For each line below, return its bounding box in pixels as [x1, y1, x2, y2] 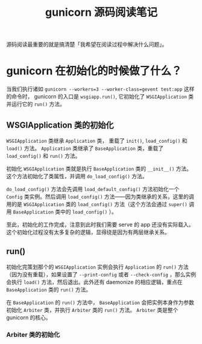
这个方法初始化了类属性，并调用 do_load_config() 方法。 [6, 172, 148, 180]
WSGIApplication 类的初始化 [6, 120, 114, 130]
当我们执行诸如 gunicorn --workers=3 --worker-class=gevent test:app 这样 [6, 85, 195, 92]
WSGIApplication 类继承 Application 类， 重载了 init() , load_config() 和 [6, 137, 188, 144]
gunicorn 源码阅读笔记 [45, 5, 158, 19]
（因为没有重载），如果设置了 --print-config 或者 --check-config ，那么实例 [6, 270, 197, 278]
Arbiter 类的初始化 [6, 330, 60, 339]
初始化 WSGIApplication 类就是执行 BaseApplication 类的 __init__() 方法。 [6, 164, 192, 172]
